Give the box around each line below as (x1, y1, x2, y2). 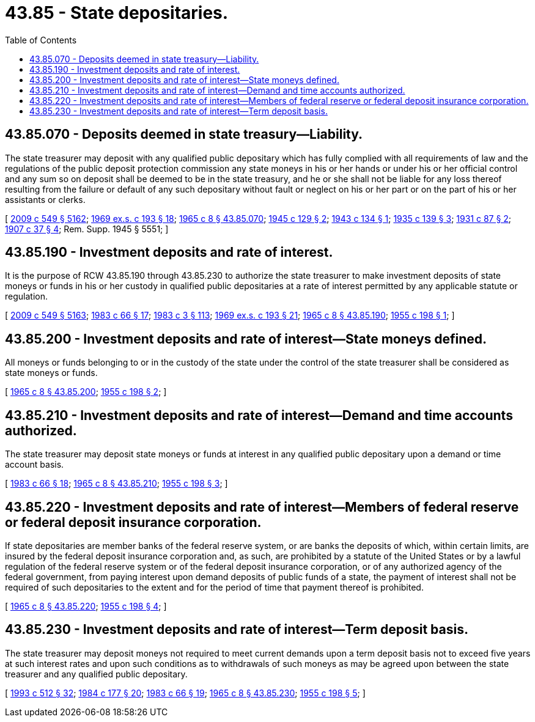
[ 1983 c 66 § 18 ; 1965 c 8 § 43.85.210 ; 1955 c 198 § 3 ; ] (5, 478, 228, 489)
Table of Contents (5, 34, 77, 45)
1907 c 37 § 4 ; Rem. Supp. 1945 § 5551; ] (5, 223, 169, 234)
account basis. (5, 459, 64, 470)
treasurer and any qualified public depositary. (5, 668, 188, 679)
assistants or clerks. (5, 194, 86, 205)
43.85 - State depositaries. (5, 2, 229, 23)
